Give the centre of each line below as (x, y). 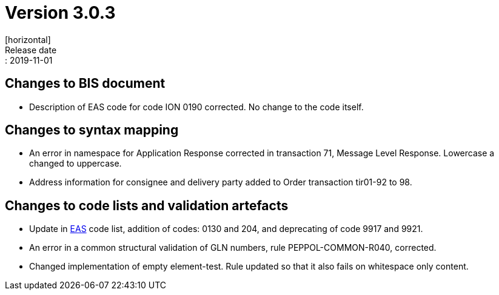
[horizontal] (28, 39)
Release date (31, 50)
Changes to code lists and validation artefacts (147, 205)
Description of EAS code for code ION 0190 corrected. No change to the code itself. (196, 107)
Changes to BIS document (85, 84)
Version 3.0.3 (60, 13)
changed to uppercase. (75, 164)
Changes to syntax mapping (92, 130)
